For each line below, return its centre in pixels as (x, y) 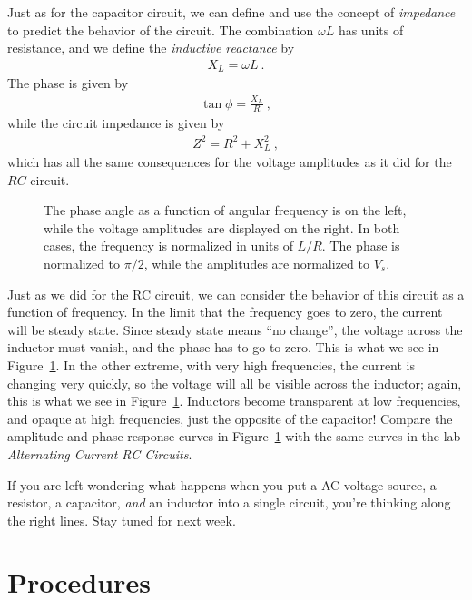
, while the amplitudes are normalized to (256, 263)
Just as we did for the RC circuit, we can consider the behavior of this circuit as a (236, 294)
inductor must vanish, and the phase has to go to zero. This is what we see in (223, 347)
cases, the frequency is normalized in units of (168, 246)
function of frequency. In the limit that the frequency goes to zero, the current (225, 312)
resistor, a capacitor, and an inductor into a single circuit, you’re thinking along (229, 502)
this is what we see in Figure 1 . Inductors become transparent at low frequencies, (234, 401)
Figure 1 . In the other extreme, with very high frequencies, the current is (211, 364)
